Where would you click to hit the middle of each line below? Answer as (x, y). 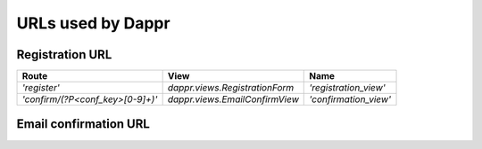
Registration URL (64, 55)
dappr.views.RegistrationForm (231, 88)
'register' (41, 88)
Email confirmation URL (83, 124)
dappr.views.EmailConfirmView (233, 99)
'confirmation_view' (350, 99)
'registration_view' (347, 88)
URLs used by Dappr (93, 23)
